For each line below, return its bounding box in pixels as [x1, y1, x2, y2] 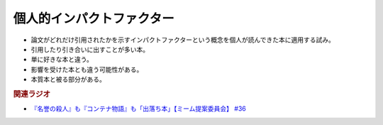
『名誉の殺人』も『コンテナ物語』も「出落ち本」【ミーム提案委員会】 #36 [30, 104, 246, 113]
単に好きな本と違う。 [30, 55, 94, 64]
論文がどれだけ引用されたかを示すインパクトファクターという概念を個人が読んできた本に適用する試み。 [30, 36, 335, 44]
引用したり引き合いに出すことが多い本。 [30, 45, 149, 53]
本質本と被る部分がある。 [30, 75, 106, 84]
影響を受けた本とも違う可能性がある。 [30, 65, 143, 74]
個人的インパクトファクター [13, 11, 174, 26]
